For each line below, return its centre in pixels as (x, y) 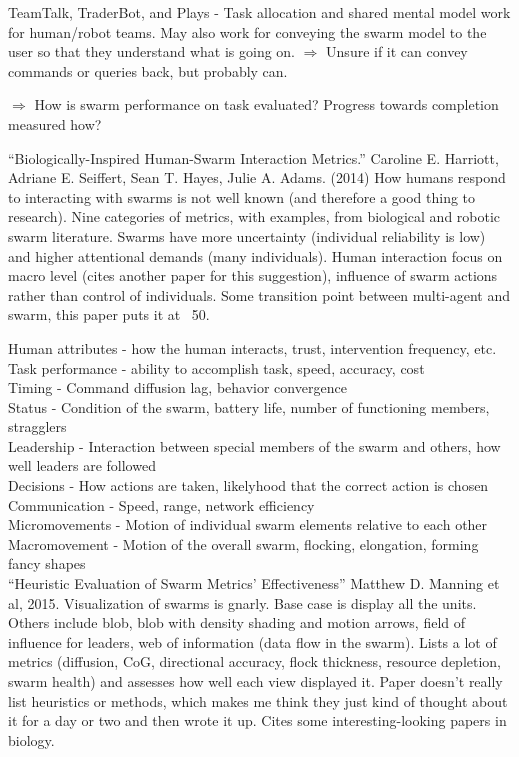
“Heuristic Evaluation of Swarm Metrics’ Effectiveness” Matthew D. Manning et (254, 583)
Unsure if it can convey (397, 51)
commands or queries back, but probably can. (148, 70)
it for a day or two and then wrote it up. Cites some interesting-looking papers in (257, 720)
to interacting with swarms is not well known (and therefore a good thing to (242, 196)
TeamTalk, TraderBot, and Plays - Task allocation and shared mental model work (259, 12)
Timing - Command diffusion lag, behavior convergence (177, 387)
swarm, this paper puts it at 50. (109, 314)
